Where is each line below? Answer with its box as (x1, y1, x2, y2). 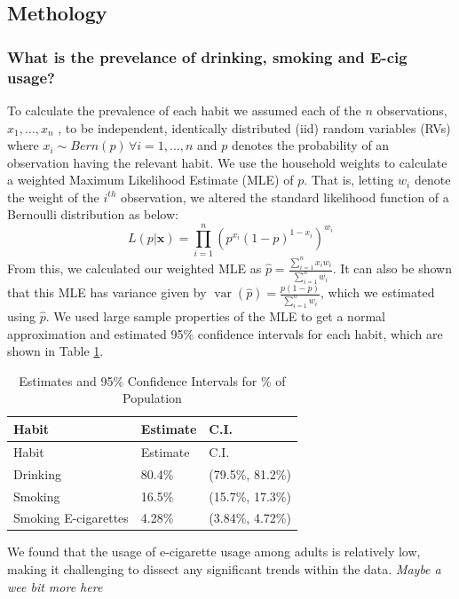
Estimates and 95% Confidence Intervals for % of (19, 371, 286, 390)
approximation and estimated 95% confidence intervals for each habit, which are (7, 324, 443, 343)
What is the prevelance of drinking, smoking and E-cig (7, 45, 408, 67)
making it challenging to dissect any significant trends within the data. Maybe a (7, 560, 441, 579)
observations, (376, 100, 447, 119)
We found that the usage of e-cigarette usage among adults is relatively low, (7, 542, 421, 561)
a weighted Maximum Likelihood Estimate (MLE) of (7, 170, 294, 189)
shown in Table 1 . (7, 342, 104, 360)
